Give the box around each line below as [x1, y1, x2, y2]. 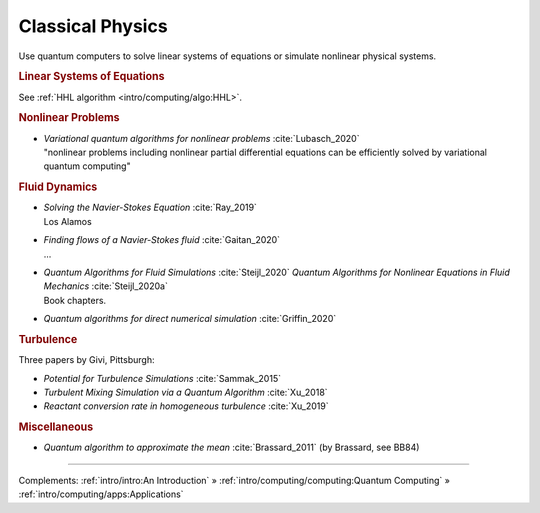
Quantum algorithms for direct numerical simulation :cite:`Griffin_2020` [43, 313, 337, 325]
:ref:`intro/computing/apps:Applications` [18, 488, 184, 500]
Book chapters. [43, 294, 107, 306]
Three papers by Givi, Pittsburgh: [18, 354, 155, 366]
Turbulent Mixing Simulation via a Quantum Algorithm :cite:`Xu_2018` [43, 386, 329, 399]
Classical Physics [18, 15, 169, 37]
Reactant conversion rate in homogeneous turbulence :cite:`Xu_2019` [43, 400, 329, 412]
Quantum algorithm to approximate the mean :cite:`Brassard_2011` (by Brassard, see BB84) [43, 441, 420, 454]
